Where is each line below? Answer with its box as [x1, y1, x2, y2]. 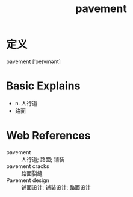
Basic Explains [6, 79, 81, 93]
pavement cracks [6, 162, 49, 170]
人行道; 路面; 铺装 [21, 155, 65, 163]
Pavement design [6, 177, 49, 184]
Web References [6, 129, 91, 143]
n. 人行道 [14, 99, 38, 107]
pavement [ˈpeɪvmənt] [6, 58, 61, 65]
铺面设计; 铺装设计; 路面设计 [21, 183, 91, 191]
